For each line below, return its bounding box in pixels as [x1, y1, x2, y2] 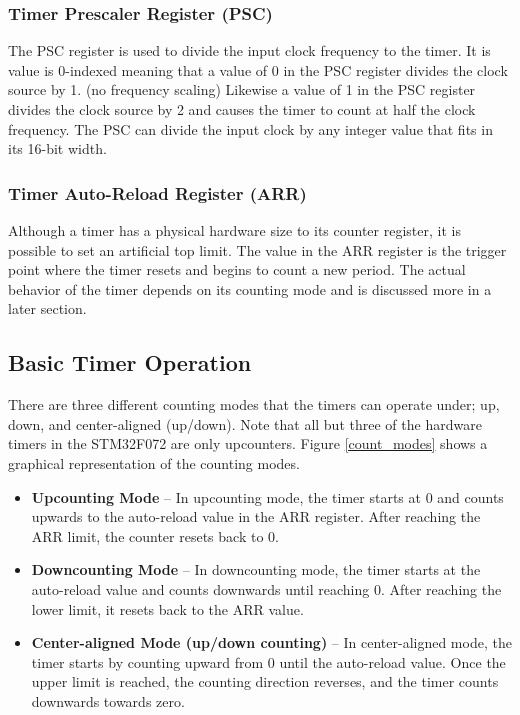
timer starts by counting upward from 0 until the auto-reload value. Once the [31, 651, 506, 672]
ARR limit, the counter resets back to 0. [31, 525, 279, 546]
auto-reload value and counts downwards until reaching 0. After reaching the [31, 578, 502, 599]
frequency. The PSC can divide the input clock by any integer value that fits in [8, 118, 493, 139]
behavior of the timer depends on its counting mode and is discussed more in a [8, 278, 492, 299]
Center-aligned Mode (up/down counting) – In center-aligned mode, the [31, 632, 512, 653]
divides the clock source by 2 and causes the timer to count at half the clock [8, 99, 476, 119]
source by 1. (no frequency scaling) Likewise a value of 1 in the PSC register [8, 79, 476, 100]
